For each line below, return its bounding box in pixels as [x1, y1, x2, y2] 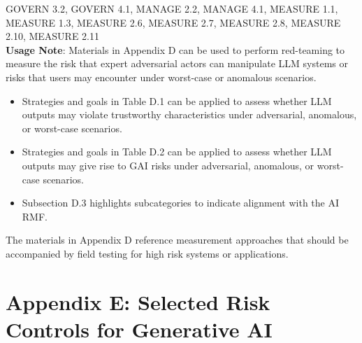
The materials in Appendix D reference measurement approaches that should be [6, 232, 349, 247]
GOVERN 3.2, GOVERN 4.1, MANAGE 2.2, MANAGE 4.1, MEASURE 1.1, [6, 1, 338, 15]
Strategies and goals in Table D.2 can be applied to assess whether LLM [22, 144, 332, 159]
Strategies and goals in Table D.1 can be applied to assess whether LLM [22, 93, 332, 108]
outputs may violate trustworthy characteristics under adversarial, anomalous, [22, 107, 357, 122]
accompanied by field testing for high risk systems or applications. [6, 246, 289, 260]
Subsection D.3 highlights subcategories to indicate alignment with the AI [22, 195, 340, 210]
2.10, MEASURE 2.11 [6, 29, 99, 43]
